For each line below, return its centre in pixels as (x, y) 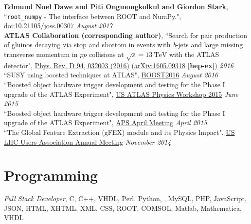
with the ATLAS (194, 54)
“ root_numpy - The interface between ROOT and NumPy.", (93, 16)
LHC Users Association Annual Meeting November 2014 (88, 141)
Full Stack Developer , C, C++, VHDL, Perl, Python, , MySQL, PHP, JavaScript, (125, 198)
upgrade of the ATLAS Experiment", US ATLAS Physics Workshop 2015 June (121, 94)
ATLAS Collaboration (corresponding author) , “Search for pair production (125, 35)
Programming (51, 175)
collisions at (106, 54)
